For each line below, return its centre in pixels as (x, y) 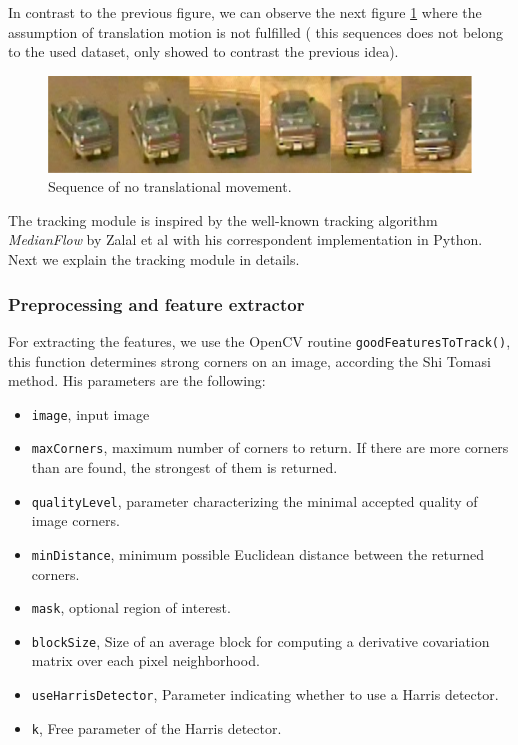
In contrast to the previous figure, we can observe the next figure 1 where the (245, 12)
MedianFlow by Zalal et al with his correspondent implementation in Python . (245, 239)
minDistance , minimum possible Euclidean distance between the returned (257, 553)
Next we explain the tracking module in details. (154, 259)
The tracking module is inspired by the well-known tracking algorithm (223, 219)
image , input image (90, 413)
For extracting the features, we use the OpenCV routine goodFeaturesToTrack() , (259, 340)
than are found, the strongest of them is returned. (184, 467)
